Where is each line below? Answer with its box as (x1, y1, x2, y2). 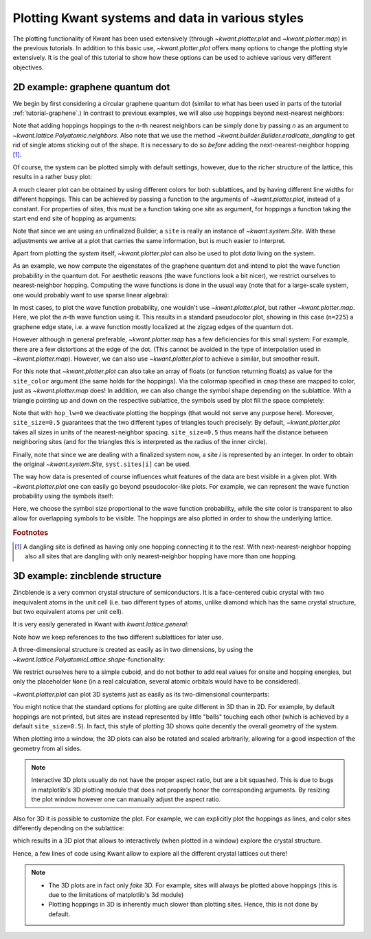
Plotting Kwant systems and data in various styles (12, 10, 304, 25)
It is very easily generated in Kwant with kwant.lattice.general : (12, 620, 189, 629)
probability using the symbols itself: (12, 492, 113, 500)
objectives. (12, 63, 44, 72)
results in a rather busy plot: (12, 173, 93, 181)
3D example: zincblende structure (12, 570, 161, 582)
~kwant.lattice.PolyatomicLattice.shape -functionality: (12, 655, 166, 664)
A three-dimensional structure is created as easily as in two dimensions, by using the (12, 646, 254, 654)
